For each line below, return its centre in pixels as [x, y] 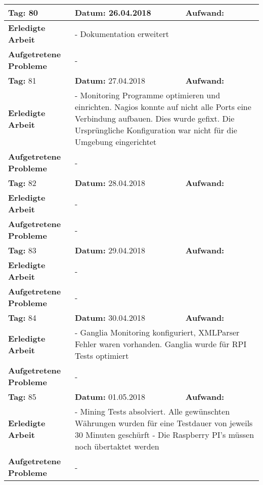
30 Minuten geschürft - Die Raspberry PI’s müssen [164, 435]
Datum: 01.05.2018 [110, 397]
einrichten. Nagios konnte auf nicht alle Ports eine [163, 107]
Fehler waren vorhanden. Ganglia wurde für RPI [161, 344]
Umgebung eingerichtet [116, 142]
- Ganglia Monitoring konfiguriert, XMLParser [157, 332]
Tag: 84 [22, 318]
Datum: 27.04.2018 [110, 80]
